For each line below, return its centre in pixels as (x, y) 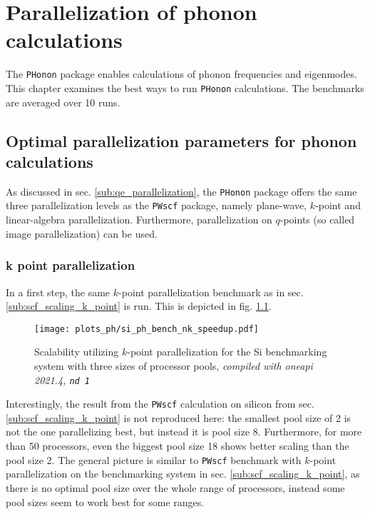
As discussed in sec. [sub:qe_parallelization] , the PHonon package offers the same (181, 191)
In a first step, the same (58, 292)
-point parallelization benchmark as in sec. (211, 292)
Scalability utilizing (77, 352)
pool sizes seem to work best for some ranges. (105, 502)
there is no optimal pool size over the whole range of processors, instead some (175, 487)
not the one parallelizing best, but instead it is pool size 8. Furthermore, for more (184, 432)
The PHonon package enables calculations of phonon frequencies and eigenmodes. (181, 74)
